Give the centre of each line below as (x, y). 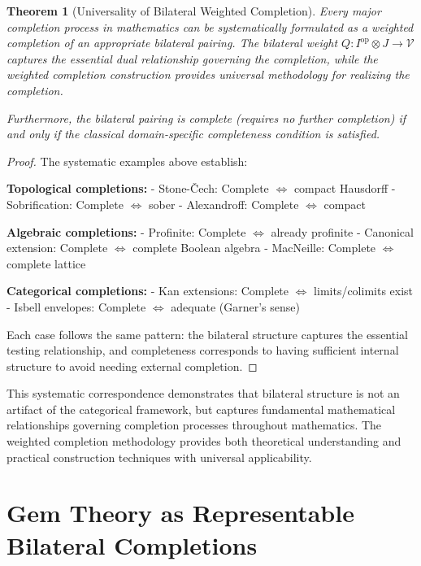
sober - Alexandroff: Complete (224, 204)
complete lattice (46, 263)
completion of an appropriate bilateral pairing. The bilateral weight (172, 43)
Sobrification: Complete (65, 204)
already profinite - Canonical (342, 231)
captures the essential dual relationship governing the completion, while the (192, 58)
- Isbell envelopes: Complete (76, 306)
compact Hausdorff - (345, 188)
